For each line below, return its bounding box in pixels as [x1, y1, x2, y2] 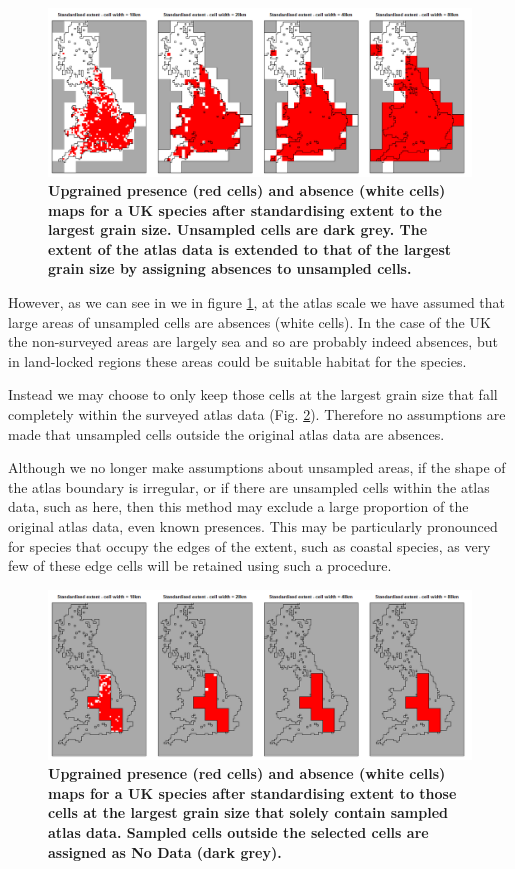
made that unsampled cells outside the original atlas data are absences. [8, 423, 445, 444]
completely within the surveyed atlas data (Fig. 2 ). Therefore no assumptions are [8, 404, 506, 425]
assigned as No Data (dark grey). [48, 841, 282, 862]
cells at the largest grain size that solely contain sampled [48, 802, 449, 823]
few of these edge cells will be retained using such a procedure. [8, 555, 392, 576]
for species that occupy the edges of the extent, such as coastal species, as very [8, 535, 491, 556]
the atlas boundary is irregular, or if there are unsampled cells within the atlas [8, 476, 490, 497]
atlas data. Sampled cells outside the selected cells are [48, 821, 429, 842]
